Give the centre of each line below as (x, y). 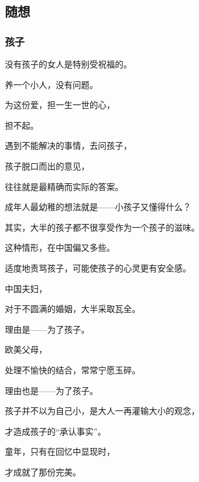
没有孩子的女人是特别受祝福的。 (68, 64)
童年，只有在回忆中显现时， (60, 451)
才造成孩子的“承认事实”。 (56, 431)
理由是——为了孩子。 (47, 329)
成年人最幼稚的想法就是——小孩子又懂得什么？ (98, 207)
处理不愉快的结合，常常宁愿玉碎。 (73, 369)
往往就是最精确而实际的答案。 (64, 186)
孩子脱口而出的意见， (47, 165)
